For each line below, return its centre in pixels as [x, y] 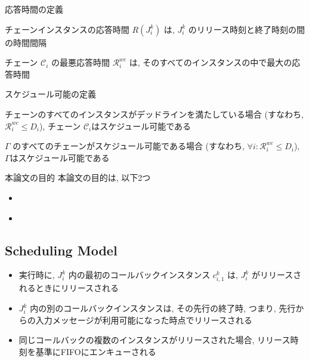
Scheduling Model [61, 250]
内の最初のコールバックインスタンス [139, 275]
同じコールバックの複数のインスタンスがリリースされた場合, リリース [154, 340]
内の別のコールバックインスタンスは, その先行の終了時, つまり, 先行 [163, 308]
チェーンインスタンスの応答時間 [67, 29]
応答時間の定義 [34, 9]
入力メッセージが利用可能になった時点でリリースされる [144, 320]
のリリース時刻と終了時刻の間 [247, 29]
